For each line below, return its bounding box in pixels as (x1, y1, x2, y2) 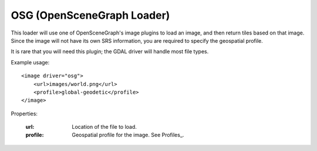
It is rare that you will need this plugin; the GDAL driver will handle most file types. (11, 48, 209, 55)
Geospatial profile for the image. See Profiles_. (72, 132, 184, 139)
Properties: (11, 110, 38, 117)
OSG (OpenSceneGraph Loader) (11, 9, 170, 22)
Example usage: (11, 59, 50, 66)
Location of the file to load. (72, 123, 137, 131)
